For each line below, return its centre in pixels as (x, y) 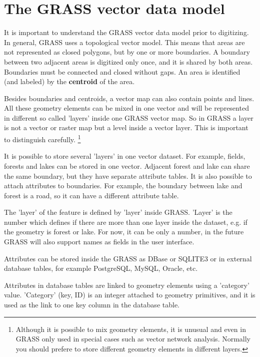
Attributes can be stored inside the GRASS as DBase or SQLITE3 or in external (128, 258)
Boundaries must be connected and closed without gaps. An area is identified (122, 71)
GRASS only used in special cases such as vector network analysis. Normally (133, 339)
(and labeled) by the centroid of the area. (69, 81)
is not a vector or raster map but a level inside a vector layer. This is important (126, 127)
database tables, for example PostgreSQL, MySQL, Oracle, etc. (101, 268)
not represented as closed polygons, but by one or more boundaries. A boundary (127, 52)
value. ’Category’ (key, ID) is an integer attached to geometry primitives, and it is (130, 295)
